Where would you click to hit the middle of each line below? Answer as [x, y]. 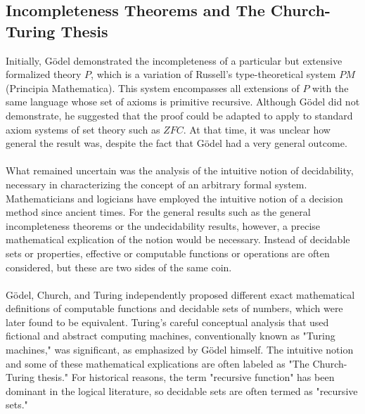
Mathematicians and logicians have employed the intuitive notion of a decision [174, 198]
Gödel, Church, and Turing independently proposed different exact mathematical [180, 294]
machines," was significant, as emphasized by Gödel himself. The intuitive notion [180, 350]
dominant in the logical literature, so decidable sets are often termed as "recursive [182, 390]
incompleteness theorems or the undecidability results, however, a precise [163, 225]
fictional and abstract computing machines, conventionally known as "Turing [171, 336]
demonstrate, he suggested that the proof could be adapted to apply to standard [179, 115]
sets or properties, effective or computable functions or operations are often [168, 253]
